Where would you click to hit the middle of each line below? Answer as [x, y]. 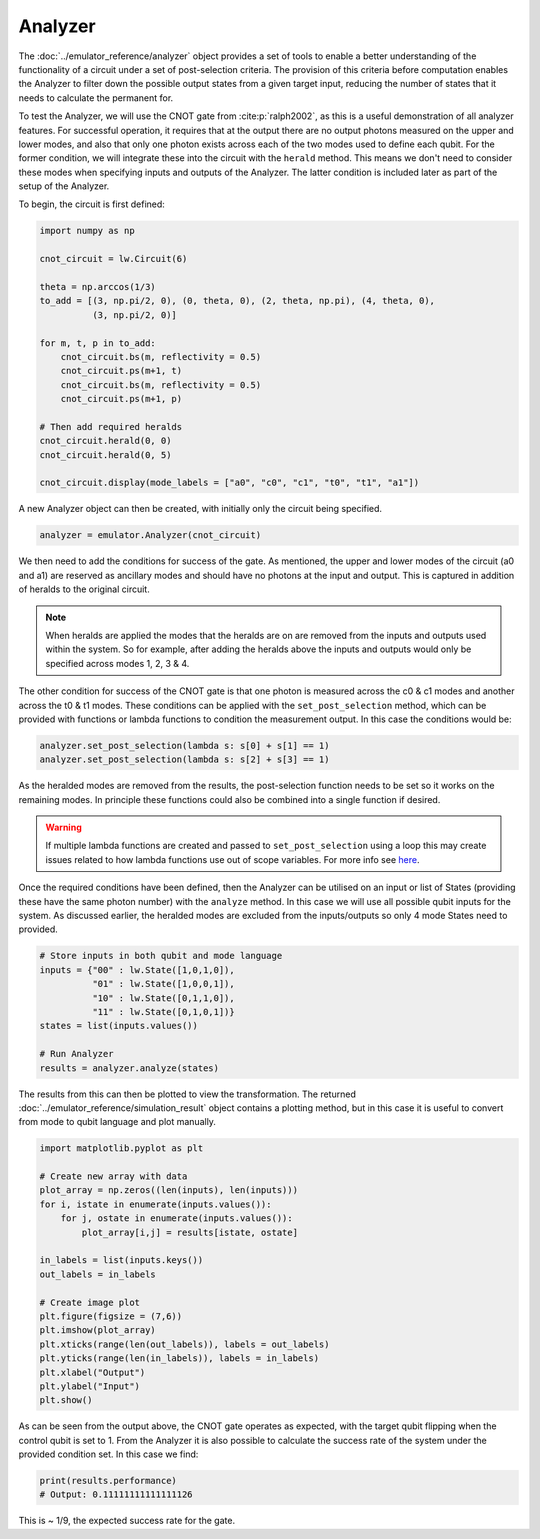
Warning [63, 827]
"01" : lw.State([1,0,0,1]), [163, 984]
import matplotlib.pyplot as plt [121, 1148]
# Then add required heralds [111, 426]
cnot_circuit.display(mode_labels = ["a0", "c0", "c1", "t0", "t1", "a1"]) [229, 483]
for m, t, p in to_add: [98, 343]
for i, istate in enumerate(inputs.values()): [155, 1204]
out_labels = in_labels [98, 1274]
